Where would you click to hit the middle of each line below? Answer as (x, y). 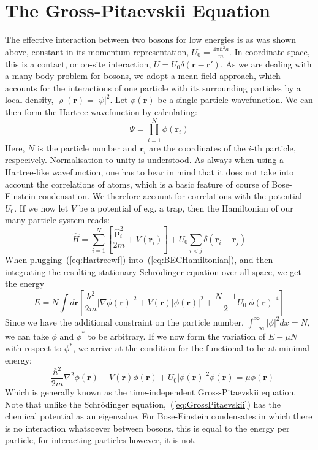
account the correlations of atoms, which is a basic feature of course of (137, 184)
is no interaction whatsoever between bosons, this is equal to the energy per (147, 428)
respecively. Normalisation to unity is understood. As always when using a (144, 160)
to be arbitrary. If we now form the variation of (177, 336)
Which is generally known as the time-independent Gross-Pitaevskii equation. (151, 392)
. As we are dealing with (266, 63)
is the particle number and (87, 147)
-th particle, (274, 147)
